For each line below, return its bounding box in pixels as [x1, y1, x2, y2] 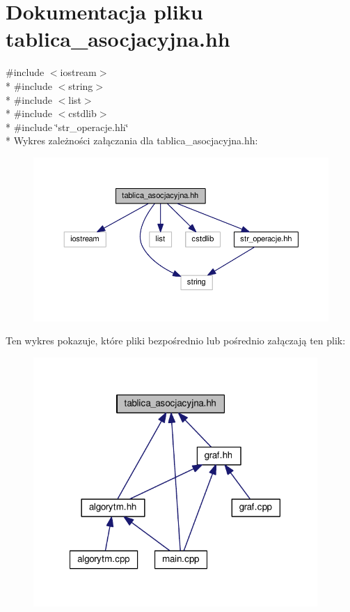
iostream [60, 65, 97, 79]
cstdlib [68, 106, 97, 121]
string [68, 78, 93, 93]
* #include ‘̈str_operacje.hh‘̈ [6, 119, 129, 134]
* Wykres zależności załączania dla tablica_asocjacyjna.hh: [6, 133, 258, 148]
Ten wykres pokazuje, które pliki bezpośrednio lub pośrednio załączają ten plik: [6, 333, 346, 348]
